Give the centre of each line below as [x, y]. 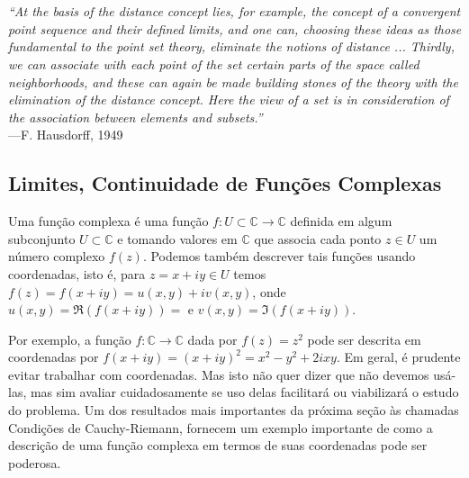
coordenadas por [54, 357]
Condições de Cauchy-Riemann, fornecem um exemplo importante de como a [221, 427]
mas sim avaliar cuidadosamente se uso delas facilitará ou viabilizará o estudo [244, 392]
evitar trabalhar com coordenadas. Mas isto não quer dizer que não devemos [219, 374]
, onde [269, 291]
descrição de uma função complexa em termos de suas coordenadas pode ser [218, 445]
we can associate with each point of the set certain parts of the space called [214, 63]
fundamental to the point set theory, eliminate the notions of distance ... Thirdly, [231, 46]
